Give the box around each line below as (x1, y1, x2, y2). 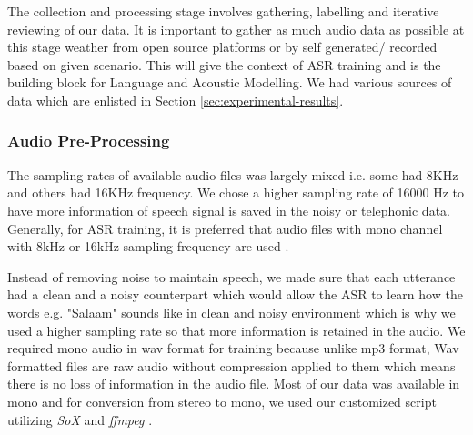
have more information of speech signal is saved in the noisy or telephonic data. (7, 200, 450, 219)
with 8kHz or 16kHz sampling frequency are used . (7, 237, 289, 256)
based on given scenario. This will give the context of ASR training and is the (7, 55, 441, 74)
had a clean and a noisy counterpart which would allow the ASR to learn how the (7, 285, 463, 304)
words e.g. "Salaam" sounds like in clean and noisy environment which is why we (7, 302, 456, 321)
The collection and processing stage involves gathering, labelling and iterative (7, 2, 439, 20)
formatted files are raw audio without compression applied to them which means (7, 356, 456, 375)
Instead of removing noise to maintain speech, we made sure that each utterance (7, 267, 456, 286)
